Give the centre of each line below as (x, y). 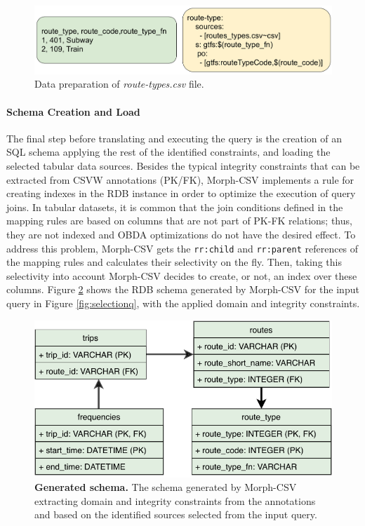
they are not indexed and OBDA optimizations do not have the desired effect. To (181, 234)
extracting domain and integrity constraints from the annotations (175, 500)
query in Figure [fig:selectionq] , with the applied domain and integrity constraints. (183, 303)
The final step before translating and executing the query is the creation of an (174, 138)
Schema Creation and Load (73, 111)
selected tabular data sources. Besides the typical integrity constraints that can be (183, 165)
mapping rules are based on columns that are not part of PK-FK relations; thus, (179, 221)
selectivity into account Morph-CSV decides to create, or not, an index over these (182, 275)
